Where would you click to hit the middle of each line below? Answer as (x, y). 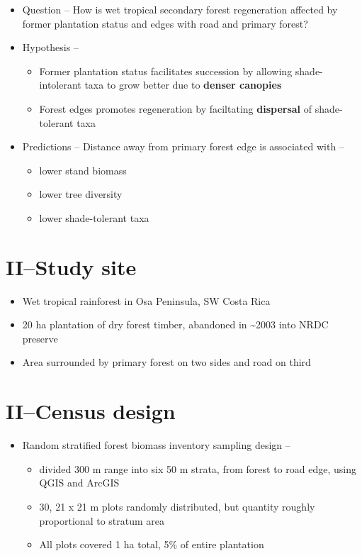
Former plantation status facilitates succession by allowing (166, 71)
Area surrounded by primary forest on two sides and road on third (166, 362)
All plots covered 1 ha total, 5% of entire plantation (152, 544)
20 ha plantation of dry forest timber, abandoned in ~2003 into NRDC (175, 324)
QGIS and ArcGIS (79, 483)
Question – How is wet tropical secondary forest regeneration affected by (180, 9)
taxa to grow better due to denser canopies (183, 85)
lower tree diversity (81, 194)
